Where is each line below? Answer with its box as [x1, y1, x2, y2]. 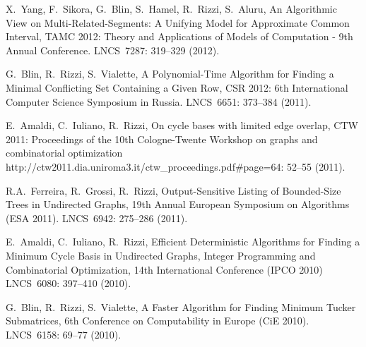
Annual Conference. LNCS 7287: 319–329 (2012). [6, 42, 220, 57]
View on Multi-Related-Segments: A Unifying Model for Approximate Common [6, 15, 350, 30]
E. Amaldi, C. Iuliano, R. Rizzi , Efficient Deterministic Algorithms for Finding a [6, 234, 360, 249]
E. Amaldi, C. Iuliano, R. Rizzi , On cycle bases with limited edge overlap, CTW [6, 118, 358, 133]
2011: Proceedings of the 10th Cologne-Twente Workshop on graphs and [6, 131, 318, 146]
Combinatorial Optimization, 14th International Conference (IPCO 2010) [6, 262, 323, 276]
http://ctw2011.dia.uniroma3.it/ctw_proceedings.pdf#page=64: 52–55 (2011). [6, 159, 346, 173]
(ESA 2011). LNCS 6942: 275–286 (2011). [6, 210, 188, 225]
